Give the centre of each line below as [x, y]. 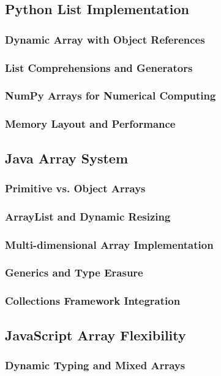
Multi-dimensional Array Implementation [109, 244]
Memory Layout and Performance [90, 124]
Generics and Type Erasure [74, 272]
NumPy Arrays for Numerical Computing [110, 96]
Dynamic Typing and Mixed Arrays [95, 365]
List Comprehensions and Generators [99, 67]
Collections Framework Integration [93, 301]
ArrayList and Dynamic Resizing [88, 216]
